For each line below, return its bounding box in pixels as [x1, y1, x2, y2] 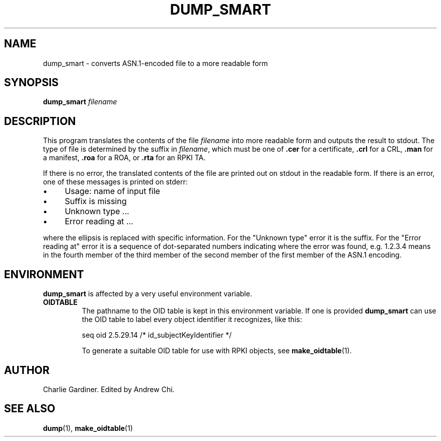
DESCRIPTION [4, 114, 76, 128]
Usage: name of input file [64, 186, 160, 197]
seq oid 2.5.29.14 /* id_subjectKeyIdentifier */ [82, 331, 232, 340]
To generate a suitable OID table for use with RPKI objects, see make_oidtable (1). [82, 346, 352, 355]
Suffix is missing [64, 196, 127, 207]
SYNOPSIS [4, 76, 59, 89]
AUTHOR [4, 363, 50, 376]
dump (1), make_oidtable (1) [43, 423, 133, 432]
